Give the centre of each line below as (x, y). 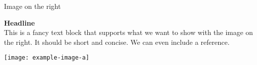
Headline (20, 22)
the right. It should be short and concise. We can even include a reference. (117, 42)
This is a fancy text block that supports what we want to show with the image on (128, 32)
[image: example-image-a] (47, 58)
